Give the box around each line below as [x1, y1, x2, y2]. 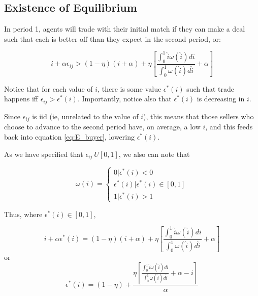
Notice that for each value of [4, 83, 93, 94]
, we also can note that [118, 148, 190, 159]
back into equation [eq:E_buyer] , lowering [4, 131, 135, 142]
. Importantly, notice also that [77, 93, 172, 104]
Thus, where [4, 208, 43, 219]
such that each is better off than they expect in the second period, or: [4, 33, 221, 44]
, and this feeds [205, 121, 253, 132]
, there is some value [98, 83, 162, 94]
